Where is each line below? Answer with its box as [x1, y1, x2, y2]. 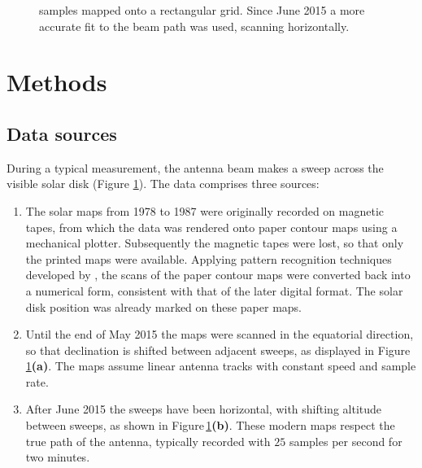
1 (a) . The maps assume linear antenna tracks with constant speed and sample [25, 357, 416, 374]
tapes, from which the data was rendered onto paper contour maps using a [25, 218, 398, 235]
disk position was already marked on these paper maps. [25, 298, 302, 315]
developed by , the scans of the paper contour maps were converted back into [25, 266, 411, 283]
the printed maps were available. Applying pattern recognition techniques [25, 250, 392, 267]
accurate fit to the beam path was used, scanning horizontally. [39, 17, 350, 34]
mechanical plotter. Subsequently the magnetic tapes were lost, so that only [25, 234, 404, 251]
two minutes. [25, 448, 90, 466]
